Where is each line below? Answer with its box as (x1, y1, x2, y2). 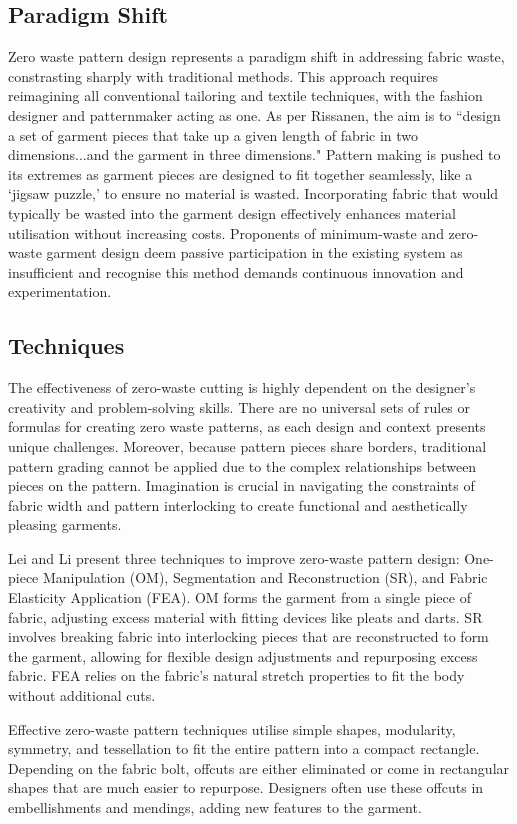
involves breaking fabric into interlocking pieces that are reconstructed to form (8, 626, 489, 647)
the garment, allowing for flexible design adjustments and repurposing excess (8, 645, 478, 666)
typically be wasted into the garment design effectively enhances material (8, 202, 456, 223)
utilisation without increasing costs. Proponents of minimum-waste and (8, 222, 444, 243)
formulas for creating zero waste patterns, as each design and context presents (8, 416, 486, 437)
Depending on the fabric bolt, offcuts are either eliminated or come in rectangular (8, 757, 510, 778)
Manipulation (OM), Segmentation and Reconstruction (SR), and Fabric (42, 567, 488, 588)
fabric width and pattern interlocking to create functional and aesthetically (8, 494, 468, 515)
